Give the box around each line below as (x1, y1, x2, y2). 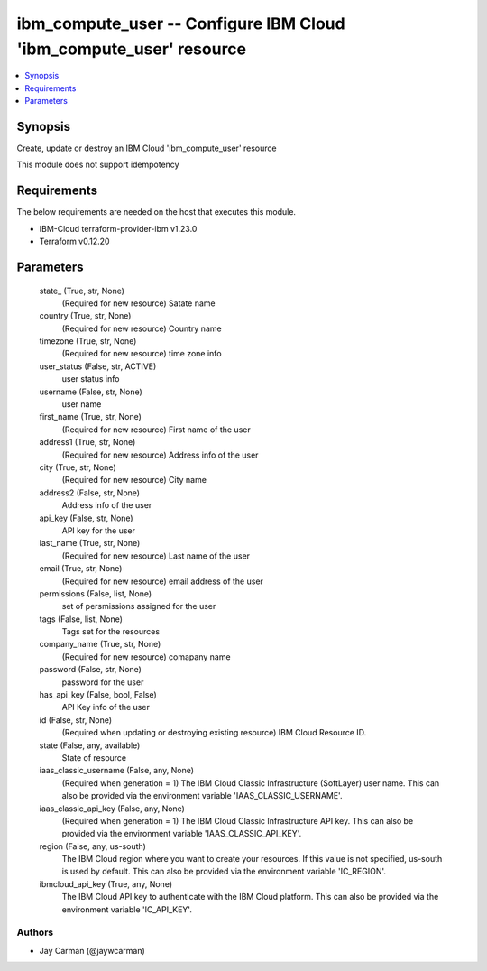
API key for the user (61, 524, 135, 536)
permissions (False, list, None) (39, 587, 152, 599)
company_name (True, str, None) (39, 639, 161, 650)
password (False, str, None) (39, 664, 142, 675)
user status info (61, 374, 120, 384)
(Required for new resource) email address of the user (61, 576, 263, 587)
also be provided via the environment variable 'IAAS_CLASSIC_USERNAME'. (61, 791, 343, 801)
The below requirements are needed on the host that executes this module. (16, 207, 297, 217)
